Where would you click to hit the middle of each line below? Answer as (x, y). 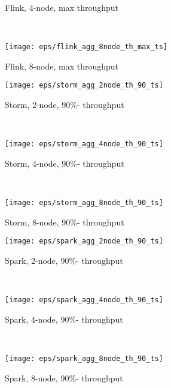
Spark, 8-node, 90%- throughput (64, 378)
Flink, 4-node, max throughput (62, 7)
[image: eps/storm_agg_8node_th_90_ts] (84, 203)
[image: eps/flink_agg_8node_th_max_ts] (86, 47)
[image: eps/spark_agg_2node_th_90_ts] (84, 241)
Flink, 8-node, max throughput (62, 66)
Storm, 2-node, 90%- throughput (65, 105)
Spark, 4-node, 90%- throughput (64, 319)
